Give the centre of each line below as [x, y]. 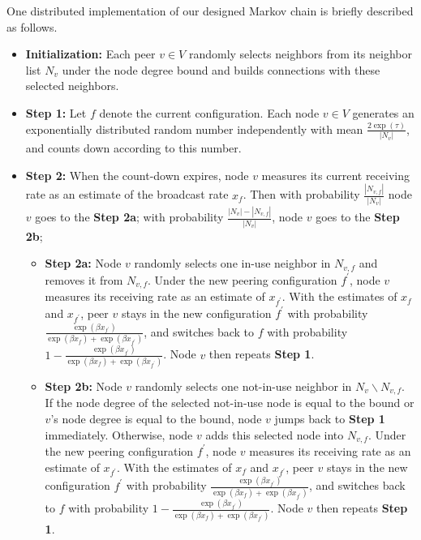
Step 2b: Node [84, 386]
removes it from [84, 279]
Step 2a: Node [83, 263]
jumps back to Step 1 [330, 418]
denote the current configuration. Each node [209, 112]
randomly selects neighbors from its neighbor [300, 54]
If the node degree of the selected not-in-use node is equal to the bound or [230, 403]
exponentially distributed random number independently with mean [194, 129]
